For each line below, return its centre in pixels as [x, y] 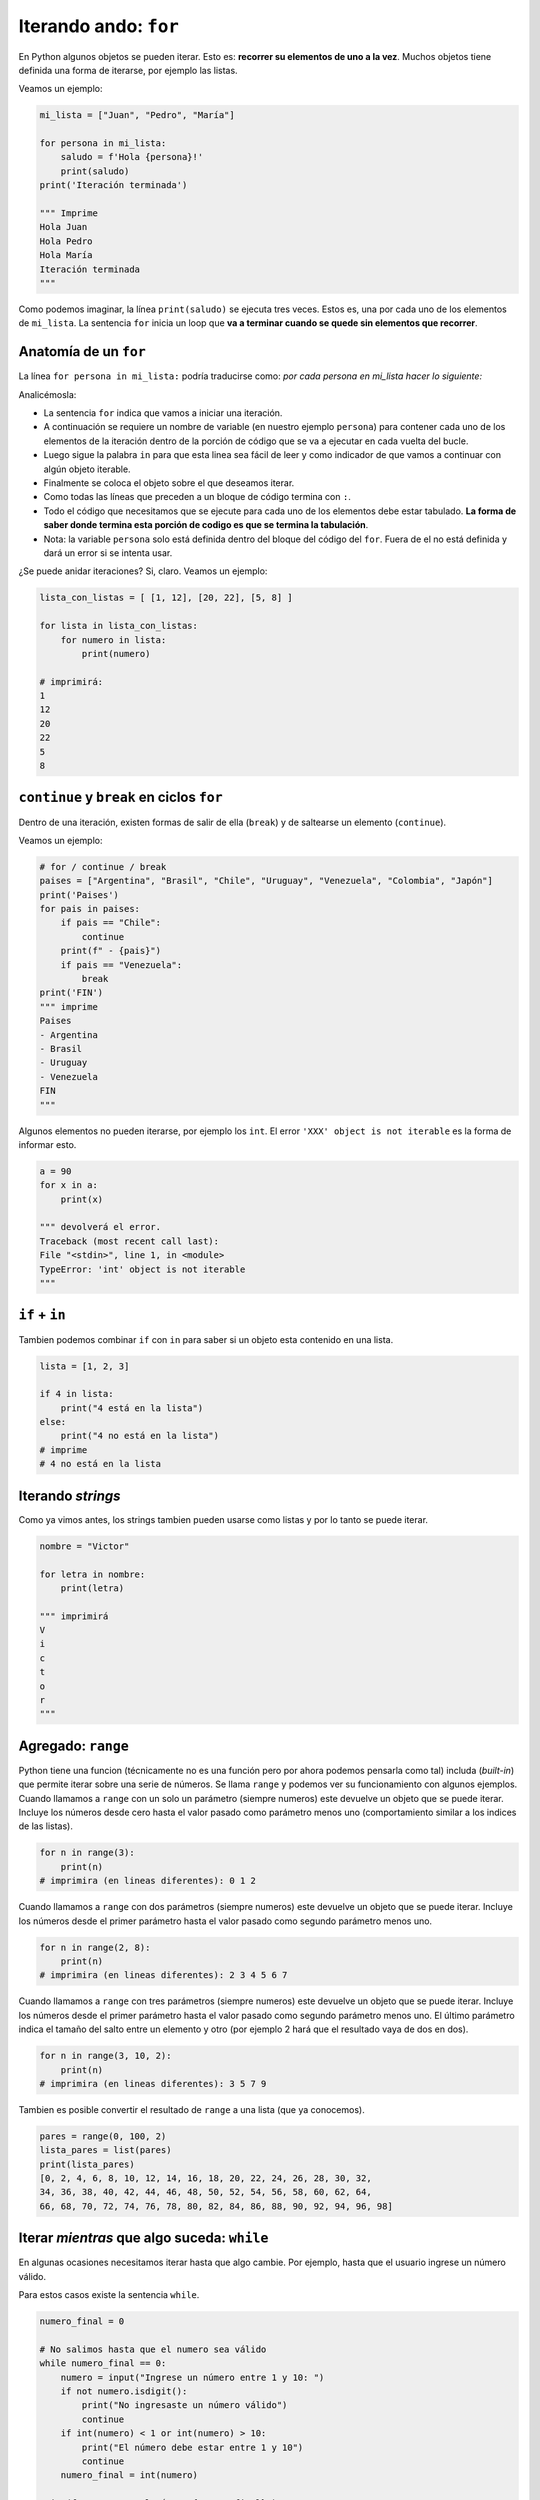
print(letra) [92, 1588]
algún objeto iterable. [87, 469]
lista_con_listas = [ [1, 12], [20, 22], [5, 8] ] [166, 598]
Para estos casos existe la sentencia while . [109, 2295]
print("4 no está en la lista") [140, 1436]
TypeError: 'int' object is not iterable [142, 1269]
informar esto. [47, 1144]
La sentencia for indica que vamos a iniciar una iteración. [163, 413]
